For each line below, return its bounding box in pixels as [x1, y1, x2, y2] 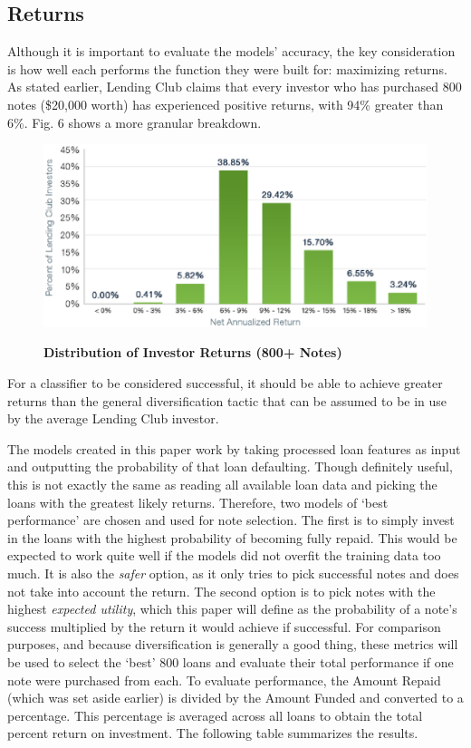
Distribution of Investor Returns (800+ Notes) [43, 343, 342, 362]
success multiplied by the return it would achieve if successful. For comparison [7, 617, 441, 636]
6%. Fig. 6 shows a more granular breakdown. [7, 112, 262, 131]
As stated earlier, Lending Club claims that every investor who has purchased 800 [7, 77, 462, 96]
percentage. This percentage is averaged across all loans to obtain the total [7, 705, 423, 724]
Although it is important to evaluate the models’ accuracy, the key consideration [7, 42, 456, 61]
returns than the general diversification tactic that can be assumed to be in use [7, 391, 447, 410]
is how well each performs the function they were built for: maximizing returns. [7, 59, 447, 78]
